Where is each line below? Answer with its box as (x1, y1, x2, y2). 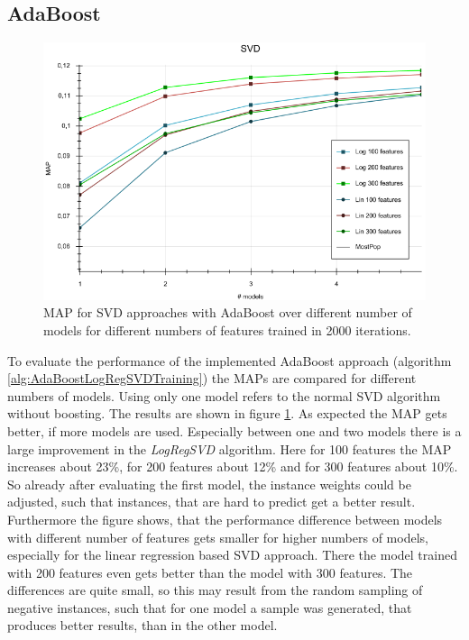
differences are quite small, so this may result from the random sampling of (7, 581, 423, 599)
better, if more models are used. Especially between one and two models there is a (7, 421, 462, 440)
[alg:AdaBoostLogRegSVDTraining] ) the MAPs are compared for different (7, 369, 417, 388)
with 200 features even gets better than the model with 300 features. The (7, 562, 413, 581)
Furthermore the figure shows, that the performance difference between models (7, 509, 443, 528)
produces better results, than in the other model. (7, 616, 278, 635)
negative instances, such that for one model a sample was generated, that (7, 598, 412, 617)
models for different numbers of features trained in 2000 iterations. (43, 320, 411, 339)
